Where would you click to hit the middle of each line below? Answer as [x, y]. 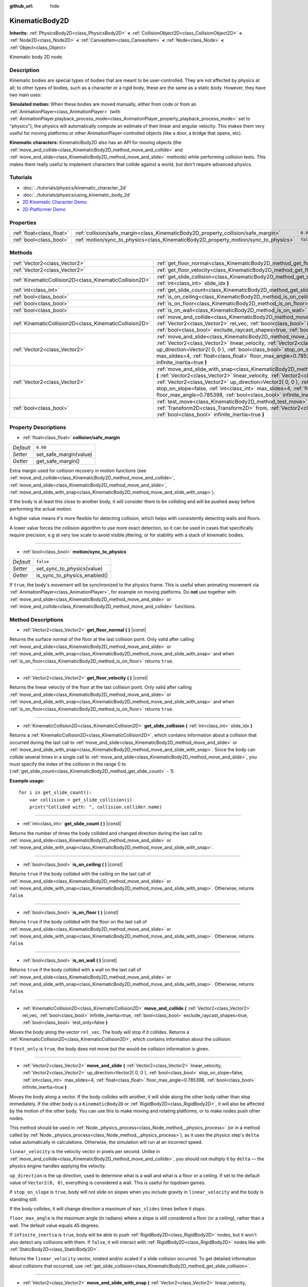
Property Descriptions [38, 427]
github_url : [21, 6]
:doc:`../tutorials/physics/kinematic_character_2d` [75, 187]
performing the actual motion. [41, 509]
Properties [23, 222]
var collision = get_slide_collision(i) [81, 800]
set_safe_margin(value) [64, 454]
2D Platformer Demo [44, 209]
